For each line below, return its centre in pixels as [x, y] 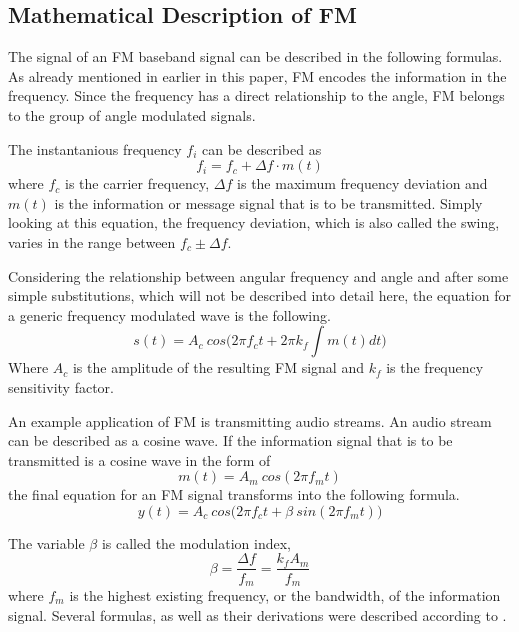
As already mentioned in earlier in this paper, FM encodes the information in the [257, 75]
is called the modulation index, [196, 542]
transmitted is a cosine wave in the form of [139, 459]
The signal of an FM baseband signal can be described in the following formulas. [255, 56]
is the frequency [435, 367]
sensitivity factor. [61, 386]
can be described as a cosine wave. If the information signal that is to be [230, 440]
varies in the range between [92, 241]
